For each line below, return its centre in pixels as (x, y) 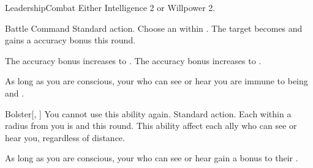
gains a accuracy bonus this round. (70, 40)
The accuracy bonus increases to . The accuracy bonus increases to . (133, 60)
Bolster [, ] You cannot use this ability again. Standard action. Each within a (148, 113)
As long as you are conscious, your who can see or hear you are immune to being (156, 81)
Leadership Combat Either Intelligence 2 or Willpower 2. (110, 7)
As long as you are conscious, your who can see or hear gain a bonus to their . (152, 158)
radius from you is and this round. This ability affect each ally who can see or (151, 126)
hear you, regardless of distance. (65, 137)
